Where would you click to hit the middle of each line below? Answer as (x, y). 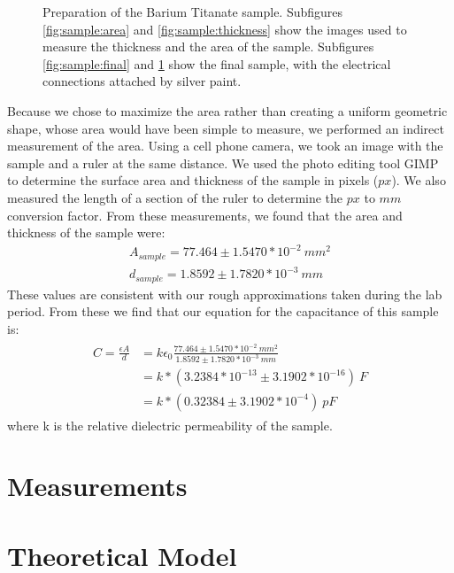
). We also (419, 180)
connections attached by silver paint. (142, 81)
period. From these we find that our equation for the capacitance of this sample (223, 311)
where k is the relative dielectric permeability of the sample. (170, 425)
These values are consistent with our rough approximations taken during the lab (225, 294)
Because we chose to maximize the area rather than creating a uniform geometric (227, 110)
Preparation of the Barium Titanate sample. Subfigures (193, 12)
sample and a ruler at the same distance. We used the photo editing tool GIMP (223, 163)
